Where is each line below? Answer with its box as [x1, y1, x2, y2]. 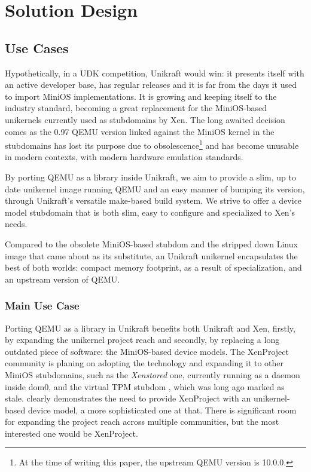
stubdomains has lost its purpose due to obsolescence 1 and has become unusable [5, 137, 299, 151]
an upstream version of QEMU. [5, 272, 120, 285]
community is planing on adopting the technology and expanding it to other [5, 357, 284, 369]
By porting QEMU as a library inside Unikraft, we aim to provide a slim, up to [5, 170, 296, 183]
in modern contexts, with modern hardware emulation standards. [5, 151, 243, 163]
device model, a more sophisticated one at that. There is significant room [28, 403, 297, 416]
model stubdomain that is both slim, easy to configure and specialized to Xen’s [5, 206, 295, 218]
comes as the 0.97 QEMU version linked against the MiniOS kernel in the [5, 125, 275, 137]
